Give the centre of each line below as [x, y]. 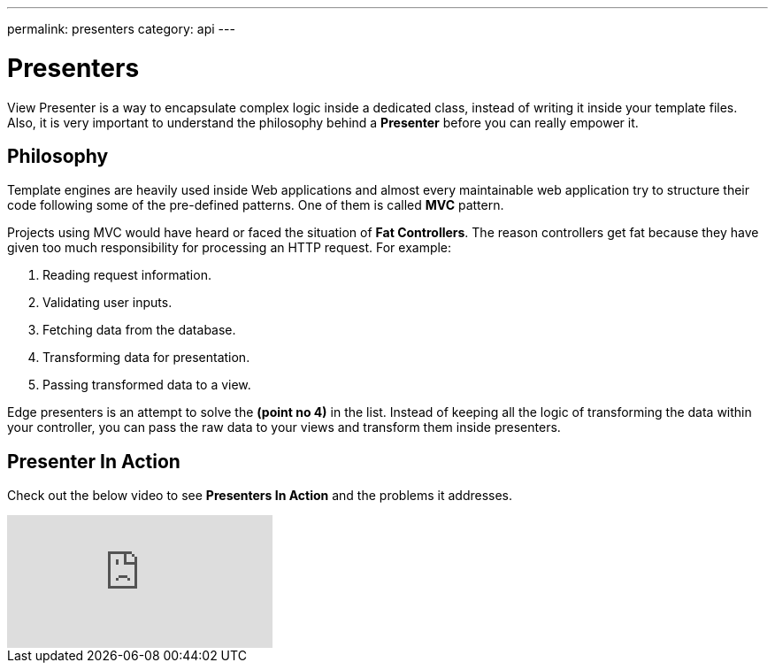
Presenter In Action [94, 461]
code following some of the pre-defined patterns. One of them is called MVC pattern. [256, 205]
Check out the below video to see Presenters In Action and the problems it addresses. [260, 496]
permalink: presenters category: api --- [121, 29]
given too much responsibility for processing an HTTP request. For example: [230, 248]
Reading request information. [127, 275]
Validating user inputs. [107, 303]
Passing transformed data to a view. [147, 385]
